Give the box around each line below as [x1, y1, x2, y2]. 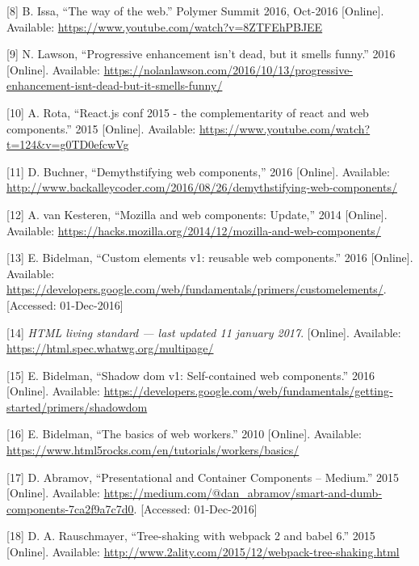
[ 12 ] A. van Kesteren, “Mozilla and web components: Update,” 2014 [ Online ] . [6, 205, 388, 222]
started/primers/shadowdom [6, 398, 148, 415]
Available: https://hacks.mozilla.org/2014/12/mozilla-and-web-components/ [6, 222, 381, 239]
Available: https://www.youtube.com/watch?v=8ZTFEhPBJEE [6, 18, 323, 35]
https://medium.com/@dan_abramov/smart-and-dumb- [103, 484, 383, 501]
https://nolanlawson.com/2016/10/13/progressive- [103, 61, 354, 78]
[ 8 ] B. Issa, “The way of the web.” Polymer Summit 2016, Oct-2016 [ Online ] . [6, 2, 384, 19]
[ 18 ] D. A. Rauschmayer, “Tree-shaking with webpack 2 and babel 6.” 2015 [6, 527, 375, 544]
